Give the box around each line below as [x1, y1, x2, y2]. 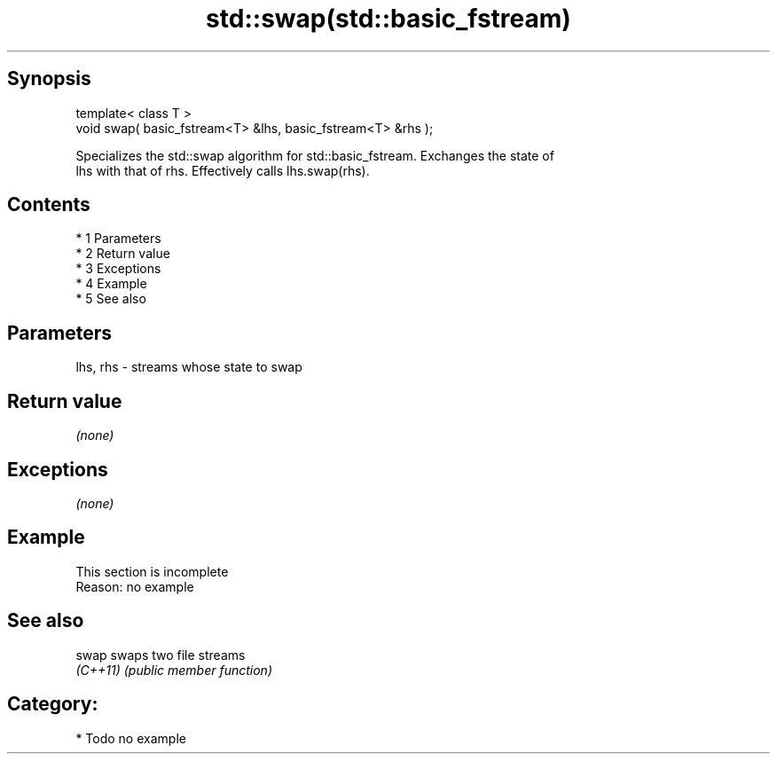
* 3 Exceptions [75, 261, 161, 277]
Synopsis [7, 67, 91, 90]
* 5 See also [75, 291, 146, 307]
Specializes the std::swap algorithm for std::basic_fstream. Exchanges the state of [75, 147, 554, 163]
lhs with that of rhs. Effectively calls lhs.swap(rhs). [75, 162, 370, 178]
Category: [7, 693, 98, 716]
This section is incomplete [75, 563, 229, 579]
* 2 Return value [75, 246, 170, 262]
